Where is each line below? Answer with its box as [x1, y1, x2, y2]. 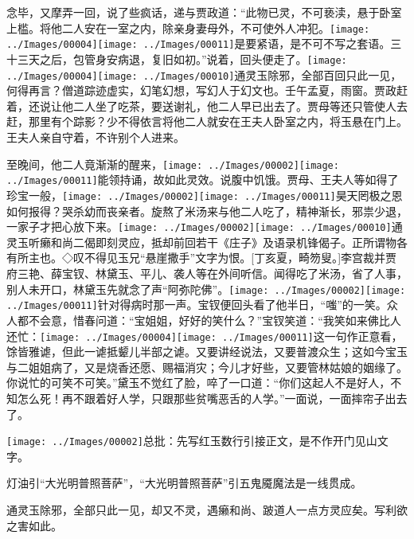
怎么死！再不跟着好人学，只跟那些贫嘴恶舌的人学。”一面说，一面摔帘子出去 [17, 389, 408, 406]
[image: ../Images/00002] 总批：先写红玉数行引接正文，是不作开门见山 [6, 432, 377, 449]
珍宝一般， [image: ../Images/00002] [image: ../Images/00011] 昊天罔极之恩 [6, 186, 403, 203]
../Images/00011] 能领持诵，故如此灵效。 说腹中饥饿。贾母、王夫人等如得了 [6, 171, 399, 188]
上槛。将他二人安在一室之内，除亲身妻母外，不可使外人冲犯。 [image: [6, 19, 370, 36]
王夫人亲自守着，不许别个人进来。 [6, 129, 185, 145]
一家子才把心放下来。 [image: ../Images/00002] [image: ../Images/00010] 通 [6, 218, 403, 235]
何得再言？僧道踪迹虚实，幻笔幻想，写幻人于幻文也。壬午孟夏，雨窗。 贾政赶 [6, 82, 408, 99]
